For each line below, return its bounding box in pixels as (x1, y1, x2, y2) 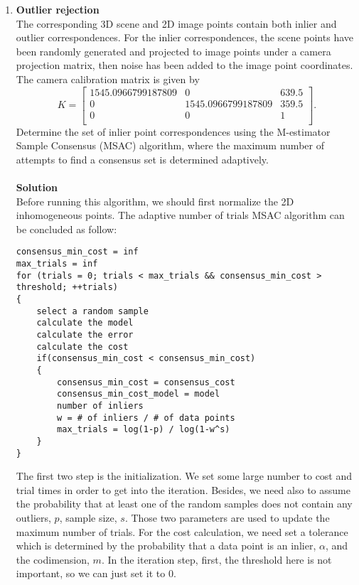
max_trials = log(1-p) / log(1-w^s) (57, 424, 230, 435)
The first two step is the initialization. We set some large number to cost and (16, 468, 353, 483)
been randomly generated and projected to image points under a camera (16, 43, 331, 58)
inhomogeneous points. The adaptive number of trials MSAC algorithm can (16, 208, 345, 222)
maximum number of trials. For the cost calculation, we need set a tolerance (16, 524, 348, 539)
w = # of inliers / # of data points (57, 412, 235, 423)
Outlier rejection (16, 2, 100, 16)
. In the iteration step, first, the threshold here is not (101, 552, 332, 567)
